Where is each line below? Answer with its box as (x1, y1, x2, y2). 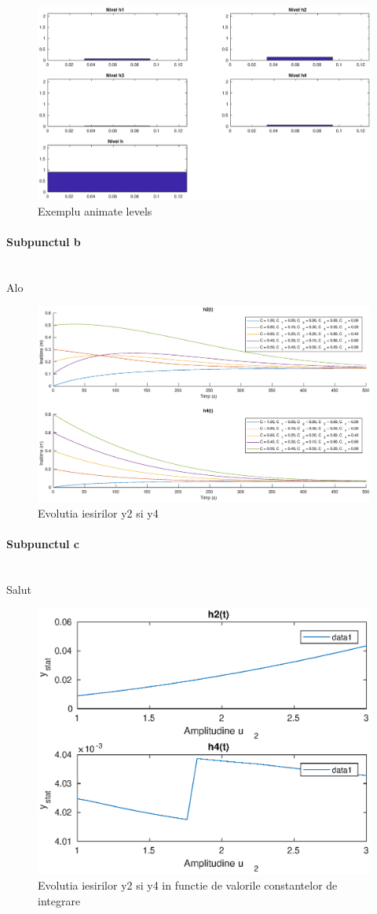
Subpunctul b (6, 233, 81, 249)
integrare (38, 892, 81, 908)
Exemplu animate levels (38, 202, 152, 219)
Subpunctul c (6, 535, 80, 551)
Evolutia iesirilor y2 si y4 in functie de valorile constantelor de (38, 877, 338, 894)
